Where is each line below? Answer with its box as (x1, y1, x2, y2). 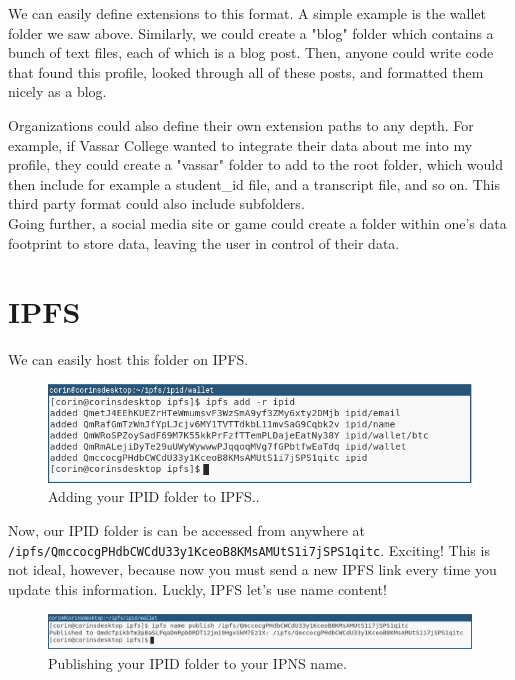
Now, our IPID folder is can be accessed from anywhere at (8, 520, 365, 541)
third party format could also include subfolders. (8, 193, 305, 214)
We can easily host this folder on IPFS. (8, 349, 249, 370)
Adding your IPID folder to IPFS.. (48, 486, 260, 507)
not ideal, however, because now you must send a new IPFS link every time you (8, 559, 497, 580)
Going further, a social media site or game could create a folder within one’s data (8, 212, 507, 233)
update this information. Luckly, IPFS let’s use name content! (8, 578, 387, 599)
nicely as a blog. (8, 81, 107, 102)
